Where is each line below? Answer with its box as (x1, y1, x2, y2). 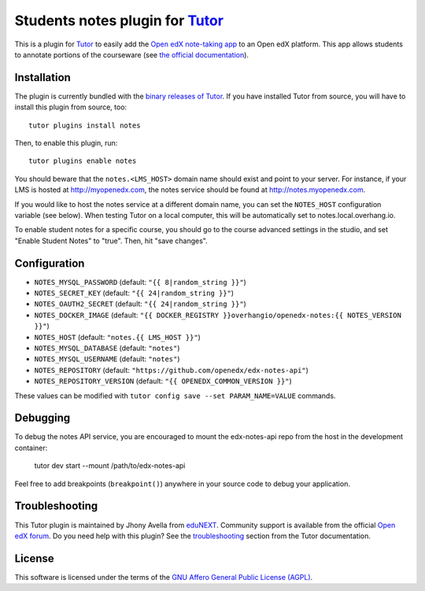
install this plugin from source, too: (14, 102, 128, 112)
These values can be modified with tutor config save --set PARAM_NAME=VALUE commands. (14, 390, 336, 401)
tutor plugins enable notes (28, 157, 137, 165)
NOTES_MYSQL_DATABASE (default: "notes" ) (34, 343, 180, 353)
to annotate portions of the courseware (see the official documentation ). (14, 50, 249, 59)
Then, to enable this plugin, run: (14, 139, 118, 148)
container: (14, 443, 48, 452)
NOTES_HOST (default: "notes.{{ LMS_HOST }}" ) (34, 332, 201, 342)
